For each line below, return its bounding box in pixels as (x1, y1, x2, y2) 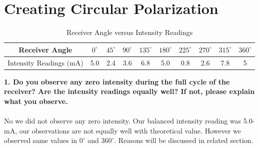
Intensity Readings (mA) (7, 57, 83, 67)
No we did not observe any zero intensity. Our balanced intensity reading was (4, 115, 241, 126)
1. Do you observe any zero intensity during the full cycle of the (4, 76, 230, 86)
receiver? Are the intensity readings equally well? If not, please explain (4, 86, 255, 96)
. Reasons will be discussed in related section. (114, 135, 253, 145)
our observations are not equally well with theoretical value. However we (19, 125, 241, 135)
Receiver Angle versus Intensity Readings (66, 27, 193, 37)
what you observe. (4, 95, 68, 106)
